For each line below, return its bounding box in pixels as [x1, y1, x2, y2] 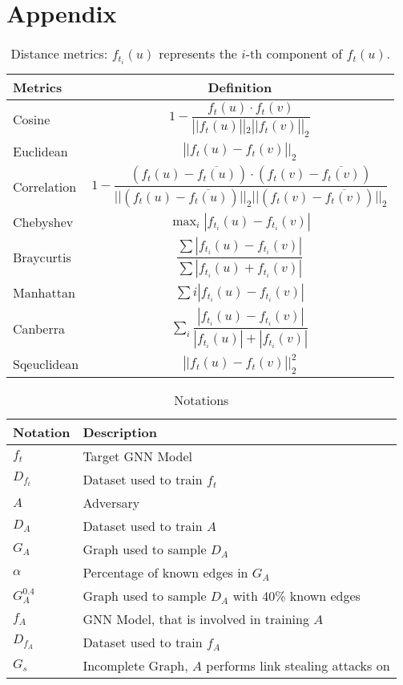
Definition [208, 77, 272, 96]
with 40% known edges [232, 586, 361, 605]
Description [83, 422, 157, 441]
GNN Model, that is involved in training [83, 609, 309, 628]
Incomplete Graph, [83, 655, 188, 675]
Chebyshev [13, 213, 74, 231]
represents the [159, 44, 237, 63]
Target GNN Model [83, 446, 192, 465]
